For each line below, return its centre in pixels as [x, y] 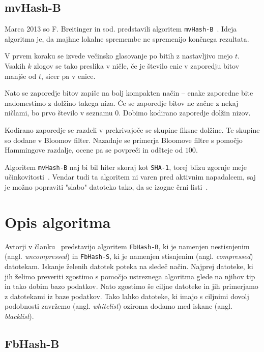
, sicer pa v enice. [68, 76]
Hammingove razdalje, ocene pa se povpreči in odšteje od [94, 150]
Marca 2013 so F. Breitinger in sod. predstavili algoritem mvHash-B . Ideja [121, 29]
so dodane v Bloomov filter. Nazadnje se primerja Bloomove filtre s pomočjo [124, 140]
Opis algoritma [58, 222]
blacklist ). [19, 316]
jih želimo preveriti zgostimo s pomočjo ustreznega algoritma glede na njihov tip [130, 276]
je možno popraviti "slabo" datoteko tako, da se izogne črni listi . [106, 187]
